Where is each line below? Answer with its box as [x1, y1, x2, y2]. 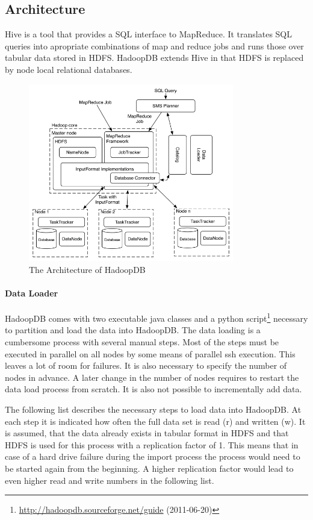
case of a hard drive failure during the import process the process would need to [5, 450, 300, 463]
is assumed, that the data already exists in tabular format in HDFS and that [5, 427, 289, 439]
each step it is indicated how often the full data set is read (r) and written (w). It [5, 415, 306, 427]
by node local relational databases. [5, 63, 132, 75]
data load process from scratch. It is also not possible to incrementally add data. [5, 383, 302, 395]
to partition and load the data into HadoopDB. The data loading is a [5, 324, 261, 336]
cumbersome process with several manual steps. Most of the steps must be [5, 336, 279, 348]
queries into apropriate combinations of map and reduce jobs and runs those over [5, 39, 304, 52]
